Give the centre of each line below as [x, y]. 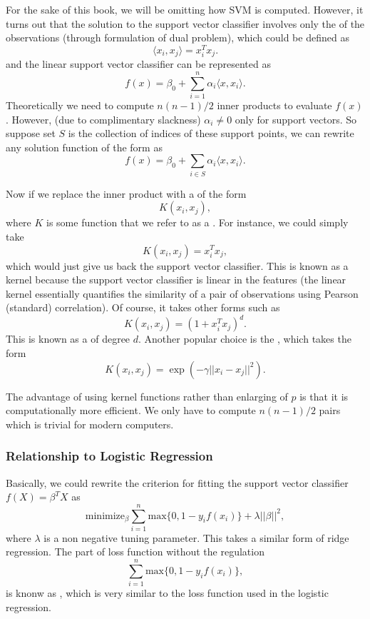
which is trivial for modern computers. [90, 424]
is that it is [324, 396]
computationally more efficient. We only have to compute [131, 410]
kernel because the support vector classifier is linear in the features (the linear [176, 280]
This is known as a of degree [68, 339]
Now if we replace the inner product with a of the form [126, 193]
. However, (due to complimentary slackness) [103, 119]
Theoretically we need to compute [80, 105]
